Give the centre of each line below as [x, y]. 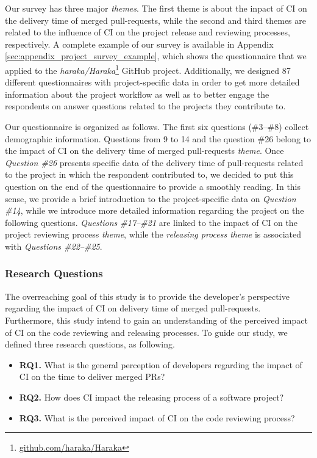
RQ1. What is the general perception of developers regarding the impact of [161, 364]
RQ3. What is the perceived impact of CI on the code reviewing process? [157, 417]
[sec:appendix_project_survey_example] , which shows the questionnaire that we [156, 56]
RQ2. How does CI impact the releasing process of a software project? [151, 397]
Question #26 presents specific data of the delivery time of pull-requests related [154, 162]
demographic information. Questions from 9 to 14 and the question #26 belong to [158, 138]
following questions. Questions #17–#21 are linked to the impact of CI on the [151, 222]
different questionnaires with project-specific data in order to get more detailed [152, 82]
